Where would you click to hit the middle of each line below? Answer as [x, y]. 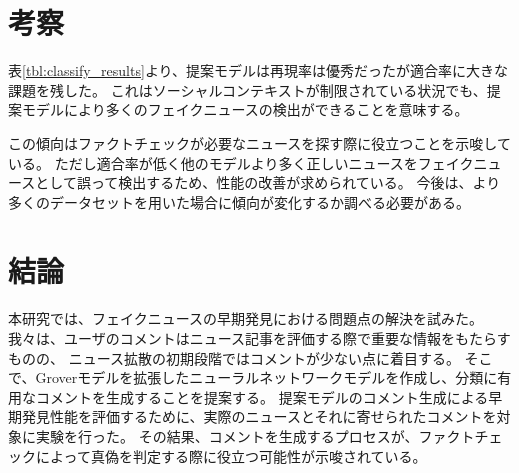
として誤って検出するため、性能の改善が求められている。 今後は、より [268, 182]
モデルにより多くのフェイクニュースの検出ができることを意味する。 [245, 109]
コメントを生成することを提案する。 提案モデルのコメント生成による [262, 396]
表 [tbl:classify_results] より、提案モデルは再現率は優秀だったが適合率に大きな [258, 70]
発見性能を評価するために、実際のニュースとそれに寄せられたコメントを [259, 416]
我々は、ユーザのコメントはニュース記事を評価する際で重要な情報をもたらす [259, 338]
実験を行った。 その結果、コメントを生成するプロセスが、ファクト [255, 435]
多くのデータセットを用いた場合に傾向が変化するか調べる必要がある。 [239, 201]
